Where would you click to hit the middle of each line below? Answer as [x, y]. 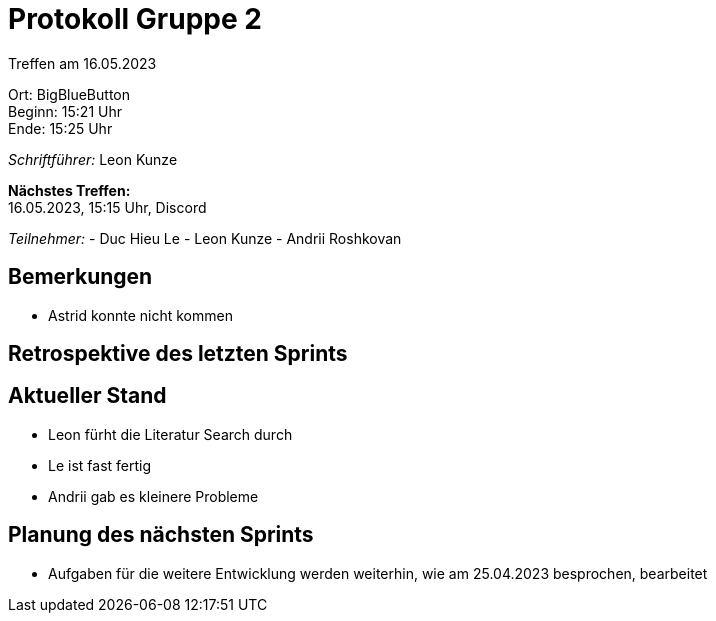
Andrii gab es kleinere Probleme [153, 496]
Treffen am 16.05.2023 [82, 63]
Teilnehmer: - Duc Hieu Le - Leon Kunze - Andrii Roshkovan [205, 238]
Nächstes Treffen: [69, 190]
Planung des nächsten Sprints [161, 535]
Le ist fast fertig [100, 465]
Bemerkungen [80, 277]
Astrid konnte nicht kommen [140, 315]
